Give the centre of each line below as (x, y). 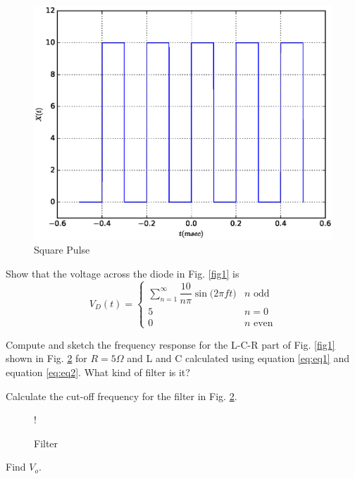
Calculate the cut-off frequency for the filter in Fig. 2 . (122, 396)
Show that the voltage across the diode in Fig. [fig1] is (123, 273)
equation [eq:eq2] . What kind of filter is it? (98, 372)
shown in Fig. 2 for (46, 358)
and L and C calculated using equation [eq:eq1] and (238, 358)
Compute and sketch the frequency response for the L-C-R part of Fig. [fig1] (170, 344)
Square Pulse (62, 249)
